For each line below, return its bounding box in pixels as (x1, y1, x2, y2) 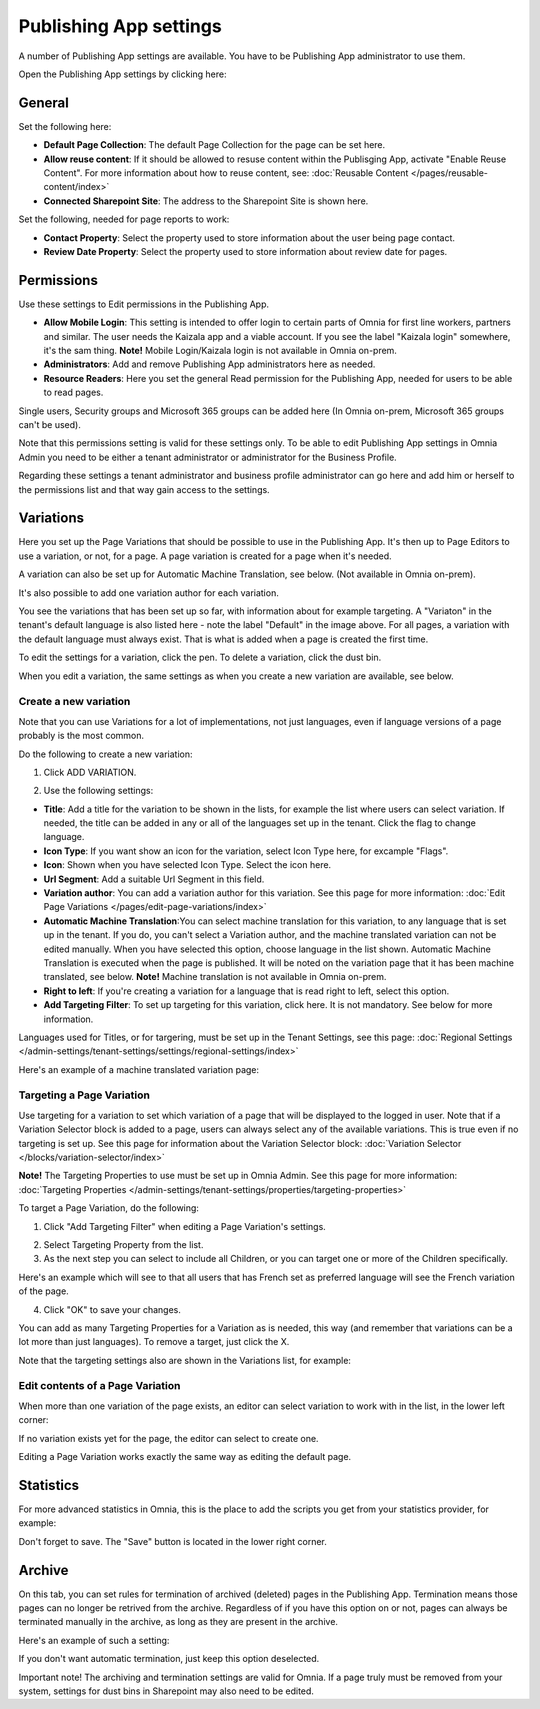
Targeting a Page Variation (18, 1088, 150, 1102)
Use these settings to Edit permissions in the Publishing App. (18, 298, 270, 310)
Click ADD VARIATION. (43, 766, 137, 778)
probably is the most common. (18, 730, 145, 742)
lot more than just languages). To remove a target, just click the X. (18, 1336, 290, 1348)
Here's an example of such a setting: (18, 1634, 170, 1646)
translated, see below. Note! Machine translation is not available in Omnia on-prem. (43, 971, 387, 983)
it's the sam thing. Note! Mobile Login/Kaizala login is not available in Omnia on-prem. (43, 345, 397, 357)
